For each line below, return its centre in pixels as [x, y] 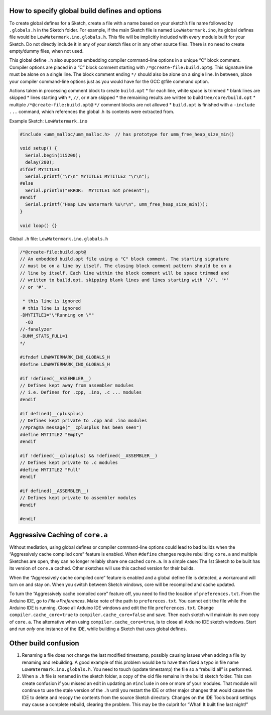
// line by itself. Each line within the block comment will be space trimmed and [124, 273]
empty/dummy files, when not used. [46, 51]
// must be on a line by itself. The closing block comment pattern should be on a [126, 266]
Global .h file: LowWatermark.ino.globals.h [59, 239]
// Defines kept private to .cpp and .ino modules [84, 421]
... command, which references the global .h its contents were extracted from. [92, 112]
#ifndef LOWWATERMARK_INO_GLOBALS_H [65, 357]
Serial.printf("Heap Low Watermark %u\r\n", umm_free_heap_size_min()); [117, 204]
